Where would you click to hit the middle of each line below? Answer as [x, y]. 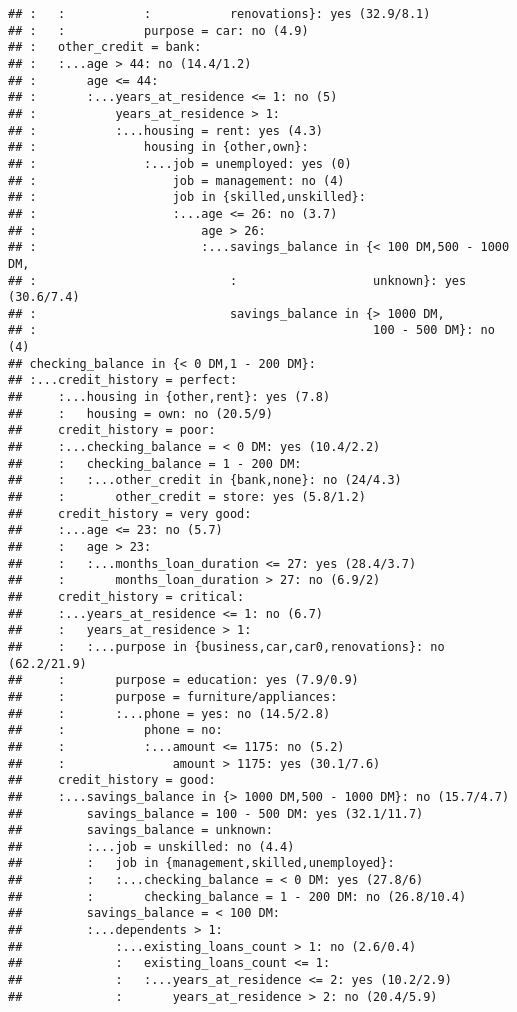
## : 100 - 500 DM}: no [251, 330]
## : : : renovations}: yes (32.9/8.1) [219, 14]
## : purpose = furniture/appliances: [173, 696]
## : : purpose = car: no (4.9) [158, 30]
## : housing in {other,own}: [158, 147]
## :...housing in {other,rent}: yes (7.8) [169, 397]
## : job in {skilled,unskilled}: [187, 197]
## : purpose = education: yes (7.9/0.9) [183, 680]
